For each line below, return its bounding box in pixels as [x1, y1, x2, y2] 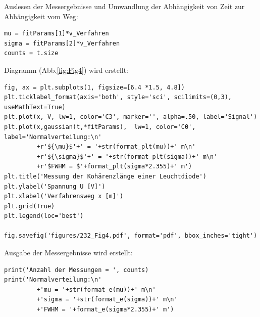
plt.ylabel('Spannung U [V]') [4, 183, 106, 190]
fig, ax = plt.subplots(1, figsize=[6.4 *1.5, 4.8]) [4, 83, 185, 91]
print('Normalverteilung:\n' [4, 276, 102, 284]
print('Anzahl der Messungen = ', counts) [4, 266, 149, 274]
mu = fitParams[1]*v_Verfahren [4, 30, 109, 37]
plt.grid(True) [4, 202, 55, 210]
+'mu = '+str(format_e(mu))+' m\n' [36, 286, 156, 293]
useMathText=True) [4, 103, 66, 111]
